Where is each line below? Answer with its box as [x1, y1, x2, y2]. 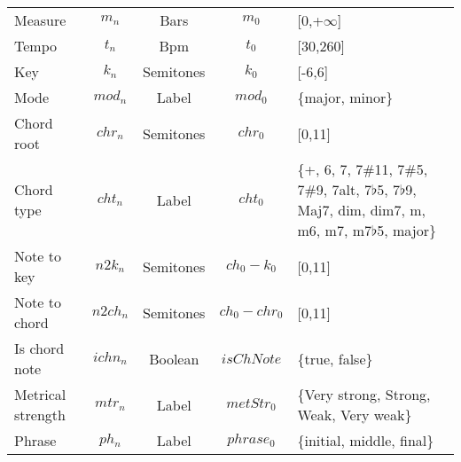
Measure [14, 10, 66, 30]
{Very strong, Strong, [297, 384, 431, 404]
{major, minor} [297, 87, 394, 107]
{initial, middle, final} [297, 430, 434, 450]
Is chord [14, 338, 65, 358]
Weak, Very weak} [297, 404, 412, 425]
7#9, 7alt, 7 [297, 179, 372, 200]
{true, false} [297, 348, 373, 369]
